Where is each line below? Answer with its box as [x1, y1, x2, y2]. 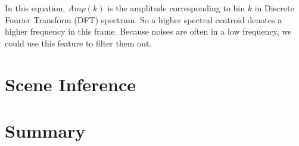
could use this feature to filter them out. [5, 36, 152, 49]
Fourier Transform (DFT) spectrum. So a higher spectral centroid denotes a [5, 13, 282, 26]
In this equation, [5, 2, 66, 14]
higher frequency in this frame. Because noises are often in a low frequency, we [5, 25, 292, 38]
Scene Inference [5, 72, 136, 96]
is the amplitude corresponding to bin [107, 2, 245, 14]
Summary [5, 118, 86, 142]
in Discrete [254, 2, 294, 14]
